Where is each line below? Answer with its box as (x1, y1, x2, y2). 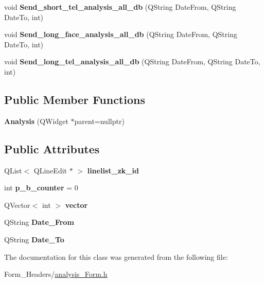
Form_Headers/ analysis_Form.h (4, 269, 108, 279)
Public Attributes (4, 140, 100, 156)
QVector (4, 199, 30, 210)
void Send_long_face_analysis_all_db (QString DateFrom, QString (4, 29, 237, 40)
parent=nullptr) (74, 115, 125, 126)
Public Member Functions (4, 91, 145, 107)
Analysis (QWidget (4, 115, 68, 126)
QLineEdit (33, 165, 67, 175)
